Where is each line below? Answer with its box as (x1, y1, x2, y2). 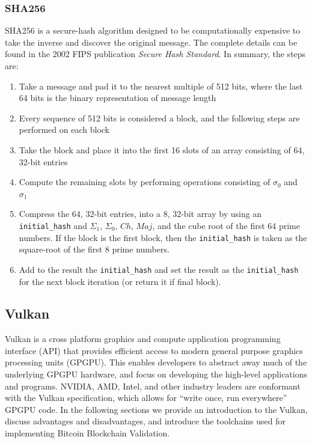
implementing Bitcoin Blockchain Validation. (5, 427, 170, 439)
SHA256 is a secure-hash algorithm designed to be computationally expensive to (5, 24, 301, 37)
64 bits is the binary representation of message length (19, 91, 216, 104)
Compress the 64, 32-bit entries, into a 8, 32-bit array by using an (19, 207, 262, 220)
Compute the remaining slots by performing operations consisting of (19, 176, 271, 188)
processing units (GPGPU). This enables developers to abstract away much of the (5, 356, 307, 368)
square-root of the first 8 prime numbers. (19, 243, 170, 255)
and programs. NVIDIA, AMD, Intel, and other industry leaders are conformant (5, 379, 301, 392)
